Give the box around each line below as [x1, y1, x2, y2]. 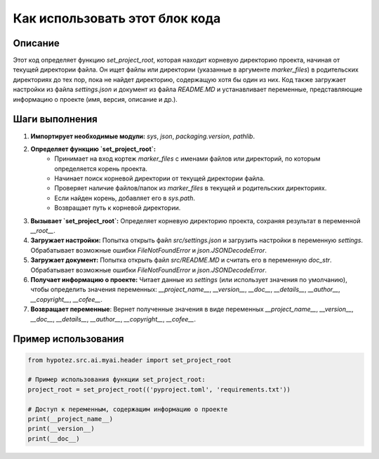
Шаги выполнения [13, 113, 98, 126]
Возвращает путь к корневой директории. [54, 204, 181, 212]
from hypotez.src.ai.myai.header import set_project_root [27, 356, 232, 364]
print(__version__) [27, 425, 95, 433]
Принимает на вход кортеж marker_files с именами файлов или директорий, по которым [54, 154, 321, 163]
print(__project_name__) [27, 415, 114, 423]
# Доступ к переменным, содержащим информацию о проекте [27, 405, 228, 413]
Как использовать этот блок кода [13, 11, 221, 26]
